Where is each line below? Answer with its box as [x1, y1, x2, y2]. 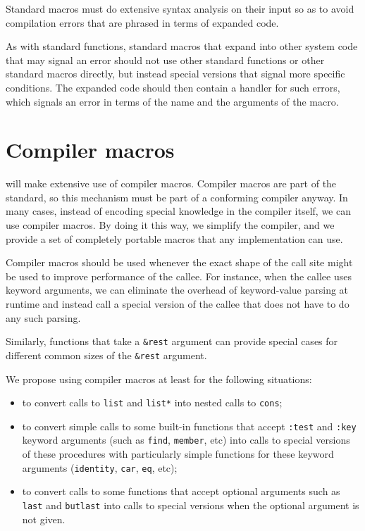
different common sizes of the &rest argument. [6, 347, 207, 362]
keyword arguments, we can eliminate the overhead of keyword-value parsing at [6, 282, 349, 297]
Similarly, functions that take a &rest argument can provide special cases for [6, 334, 338, 349]
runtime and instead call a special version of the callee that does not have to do [6, 296, 349, 311]
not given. [22, 511, 66, 526]
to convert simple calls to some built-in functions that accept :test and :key [22, 418, 357, 433]
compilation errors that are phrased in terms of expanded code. [6, 15, 279, 30]
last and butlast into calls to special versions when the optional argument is [22, 497, 359, 512]
